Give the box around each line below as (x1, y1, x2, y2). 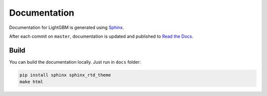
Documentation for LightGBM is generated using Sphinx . (9, 24, 125, 30)
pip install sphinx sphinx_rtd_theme (19, 72, 111, 78)
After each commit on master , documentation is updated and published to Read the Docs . (9, 33, 194, 39)
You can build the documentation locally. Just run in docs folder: (9, 59, 141, 65)
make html (19, 79, 44, 85)
